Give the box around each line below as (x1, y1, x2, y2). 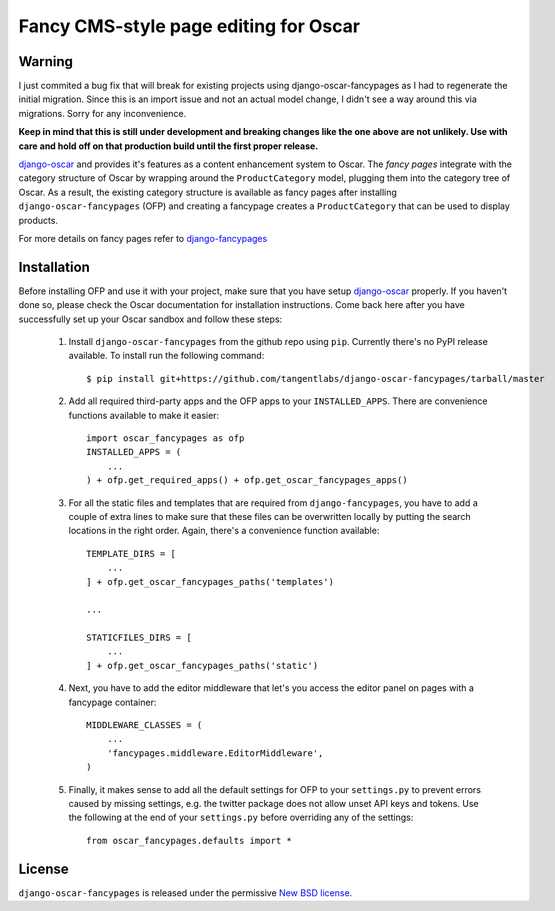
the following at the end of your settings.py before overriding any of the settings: (68, 811, 414, 824)
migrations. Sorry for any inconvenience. (18, 107, 187, 119)
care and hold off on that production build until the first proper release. (18, 140, 319, 152)
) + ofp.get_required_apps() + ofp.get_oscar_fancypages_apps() (86, 475, 409, 486)
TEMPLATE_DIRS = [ (86, 548, 177, 559)
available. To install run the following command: (68, 350, 265, 362)
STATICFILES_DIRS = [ (86, 632, 192, 644)
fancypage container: (68, 696, 157, 708)
